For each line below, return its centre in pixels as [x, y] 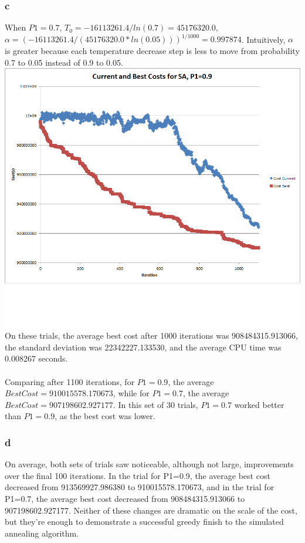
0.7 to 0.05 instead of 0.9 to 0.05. [64, 62]
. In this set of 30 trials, [155, 404]
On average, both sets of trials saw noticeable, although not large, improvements [149, 464]
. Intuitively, [263, 39]
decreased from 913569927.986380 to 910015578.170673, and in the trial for [140, 487]
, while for [131, 393]
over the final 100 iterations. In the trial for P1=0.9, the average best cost [138, 475]
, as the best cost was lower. [105, 416]
